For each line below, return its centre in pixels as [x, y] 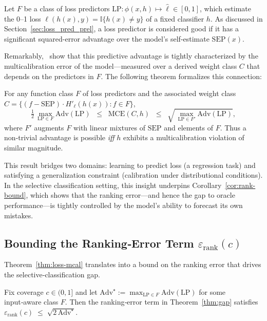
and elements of [189, 127]
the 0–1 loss [23, 18]
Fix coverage [24, 291]
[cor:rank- [240, 185]
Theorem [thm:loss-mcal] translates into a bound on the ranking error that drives [133, 264]
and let [86, 291]
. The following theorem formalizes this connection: [181, 76]
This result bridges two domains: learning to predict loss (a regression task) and [130, 165]
